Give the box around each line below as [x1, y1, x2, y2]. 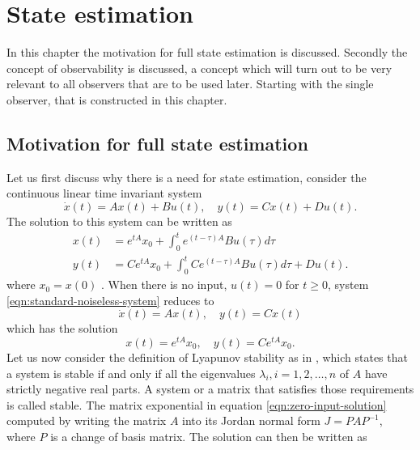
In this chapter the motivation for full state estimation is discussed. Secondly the [6, 44, 408, 61]
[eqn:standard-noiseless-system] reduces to [6, 291, 214, 308]
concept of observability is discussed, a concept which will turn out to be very [6, 59, 392, 76]
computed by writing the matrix [6, 412, 167, 429]
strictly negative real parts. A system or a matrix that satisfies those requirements [6, 380, 414, 397]
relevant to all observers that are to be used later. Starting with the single [6, 75, 374, 92]
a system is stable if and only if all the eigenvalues [6, 364, 256, 381]
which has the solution [6, 320, 118, 337]
